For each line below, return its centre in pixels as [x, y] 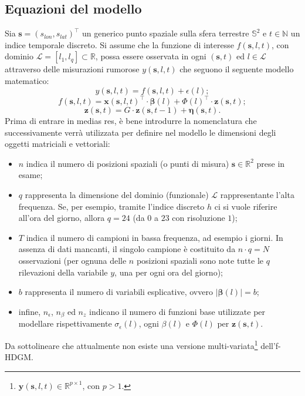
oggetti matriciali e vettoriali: [57, 144]
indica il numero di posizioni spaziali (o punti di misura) [128, 163]
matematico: [27, 80]
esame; [30, 175]
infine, [30, 311]
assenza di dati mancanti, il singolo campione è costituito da [127, 249]
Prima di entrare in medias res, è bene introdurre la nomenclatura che [131, 121]
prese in [271, 163]
